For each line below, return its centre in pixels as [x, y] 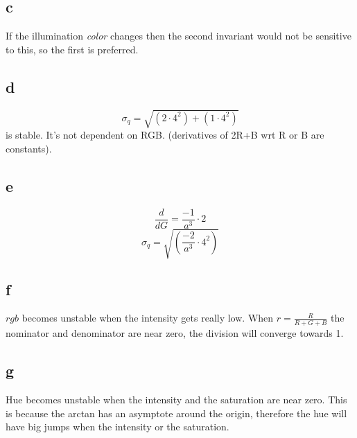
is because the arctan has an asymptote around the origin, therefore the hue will [176, 413]
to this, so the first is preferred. [72, 49]
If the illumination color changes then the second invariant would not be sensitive [178, 36]
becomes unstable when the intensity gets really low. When [148, 318]
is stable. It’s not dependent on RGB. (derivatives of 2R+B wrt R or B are [165, 135]
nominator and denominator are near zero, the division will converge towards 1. [175, 333]
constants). [29, 148]
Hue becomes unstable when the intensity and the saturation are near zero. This [176, 399]
